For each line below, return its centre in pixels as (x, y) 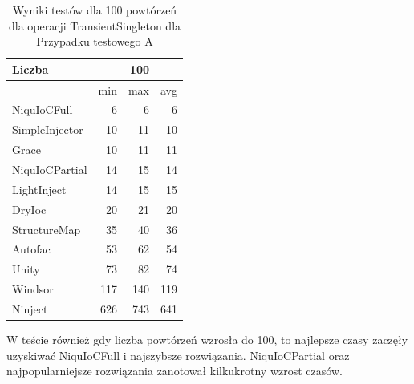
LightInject (39, 189)
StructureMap (47, 229)
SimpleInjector (48, 129)
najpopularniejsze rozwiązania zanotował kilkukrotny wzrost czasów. (175, 371)
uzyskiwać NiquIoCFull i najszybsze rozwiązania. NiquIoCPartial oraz (178, 355)
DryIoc (29, 209)
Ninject (30, 308)
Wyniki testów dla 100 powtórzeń (95, 10)
